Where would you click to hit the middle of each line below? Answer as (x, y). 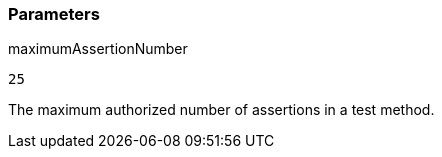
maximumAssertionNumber (98, 49)
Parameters (54, 14)
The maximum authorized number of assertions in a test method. (221, 110)
